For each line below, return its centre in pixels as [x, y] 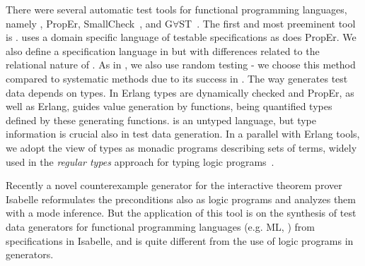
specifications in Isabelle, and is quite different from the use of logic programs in [180, 240]
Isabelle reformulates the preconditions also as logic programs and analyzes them [181, 199]
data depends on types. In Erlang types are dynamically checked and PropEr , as [180, 92]
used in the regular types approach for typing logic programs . [140, 161]
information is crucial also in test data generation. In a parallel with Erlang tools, [183, 134]
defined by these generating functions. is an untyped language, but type [161, 120]
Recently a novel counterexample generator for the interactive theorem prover [174, 185]
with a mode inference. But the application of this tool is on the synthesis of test [181, 213]
